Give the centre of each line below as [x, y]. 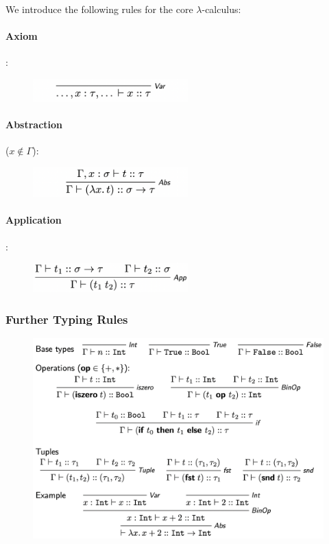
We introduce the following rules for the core [99, 9]
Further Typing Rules [67, 319]
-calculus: [221, 9]
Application [34, 220]
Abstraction [34, 125]
